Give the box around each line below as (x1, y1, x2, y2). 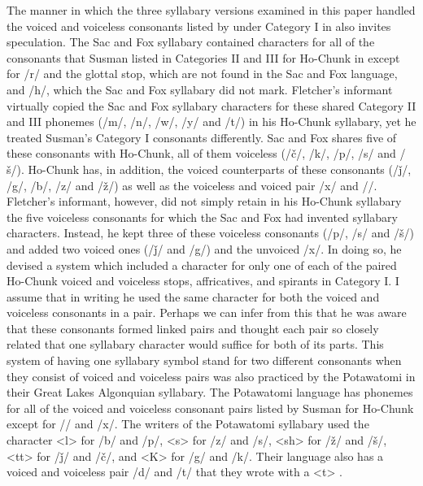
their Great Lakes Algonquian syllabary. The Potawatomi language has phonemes (7, 384, 413, 401)
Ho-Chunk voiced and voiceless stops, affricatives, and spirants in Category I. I (7, 272, 399, 289)
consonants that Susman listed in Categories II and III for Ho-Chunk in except (7, 49, 400, 66)
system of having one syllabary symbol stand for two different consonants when (7, 352, 402, 369)
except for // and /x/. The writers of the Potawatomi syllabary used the (7, 415, 369, 432)
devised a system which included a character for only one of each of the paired (7, 256, 397, 273)
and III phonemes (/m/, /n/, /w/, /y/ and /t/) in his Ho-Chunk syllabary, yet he (7, 113, 416, 130)
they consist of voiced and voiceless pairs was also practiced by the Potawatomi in (7, 367, 416, 384)
